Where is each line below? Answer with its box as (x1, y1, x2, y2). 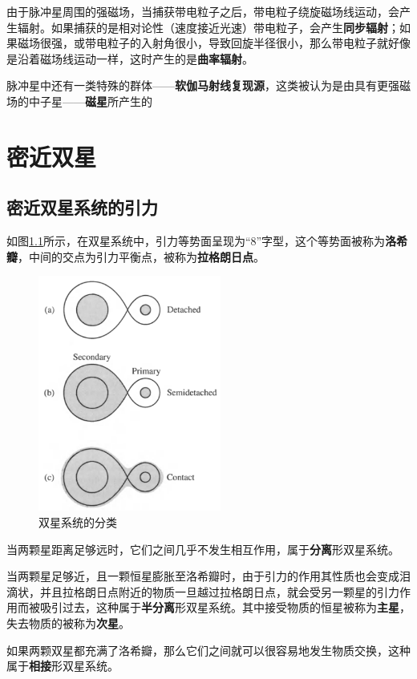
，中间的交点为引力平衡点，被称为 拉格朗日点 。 (18, 248, 265, 265)
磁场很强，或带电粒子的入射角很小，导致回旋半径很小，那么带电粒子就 (17, 34, 388, 51)
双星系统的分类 (38, 513, 117, 530)
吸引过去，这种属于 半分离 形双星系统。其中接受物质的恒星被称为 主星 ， (39, 599, 411, 616)
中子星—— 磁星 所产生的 (28, 92, 152, 109)
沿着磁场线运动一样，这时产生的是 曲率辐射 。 (17, 50, 253, 67)
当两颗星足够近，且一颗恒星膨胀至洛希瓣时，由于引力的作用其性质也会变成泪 (6, 568, 411, 584)
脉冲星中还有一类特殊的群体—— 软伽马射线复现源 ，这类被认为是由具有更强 (6, 77, 399, 94)
